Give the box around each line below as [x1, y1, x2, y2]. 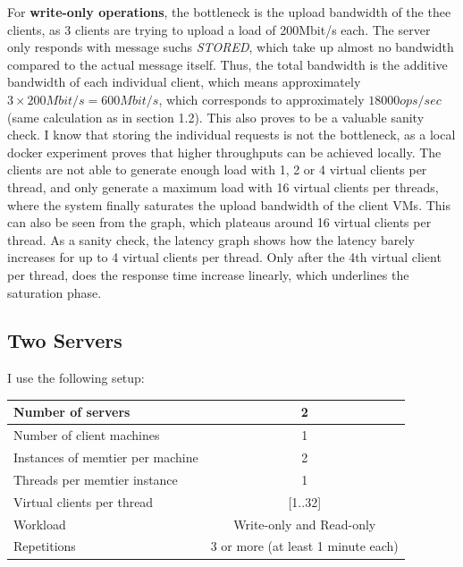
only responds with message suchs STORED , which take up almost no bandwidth [7, 38, 454, 56]
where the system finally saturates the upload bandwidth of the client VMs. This [7, 195, 450, 214]
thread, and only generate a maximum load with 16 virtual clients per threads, [7, 177, 439, 196]
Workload [13, 514, 66, 533]
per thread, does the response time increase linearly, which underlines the [7, 265, 409, 283]
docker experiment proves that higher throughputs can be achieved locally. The [7, 142, 442, 161]
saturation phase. [7, 283, 102, 301]
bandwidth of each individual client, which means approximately [7, 72, 361, 91]
